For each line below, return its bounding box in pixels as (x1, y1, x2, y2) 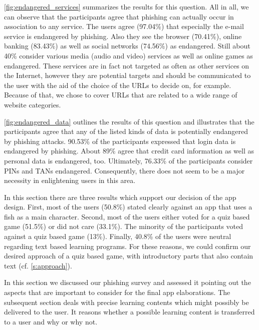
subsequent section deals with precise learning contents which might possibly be (4, 296, 249, 307)
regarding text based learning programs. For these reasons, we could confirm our (4, 240, 251, 251)
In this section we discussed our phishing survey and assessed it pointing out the (4, 277, 251, 287)
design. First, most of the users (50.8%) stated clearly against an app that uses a (4, 201, 252, 212)
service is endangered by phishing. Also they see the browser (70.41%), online (4, 30, 242, 41)
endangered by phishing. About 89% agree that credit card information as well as (4, 145, 254, 156)
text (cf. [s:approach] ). (4, 260, 72, 270)
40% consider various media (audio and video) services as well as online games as (4, 50, 253, 60)
